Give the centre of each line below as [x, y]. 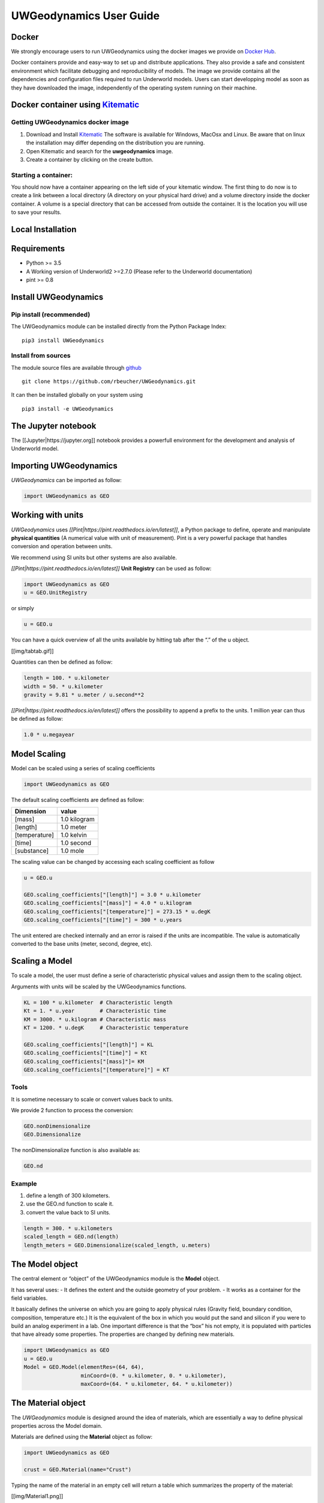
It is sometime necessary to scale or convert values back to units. [92, 1099]
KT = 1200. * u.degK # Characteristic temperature [106, 1027]
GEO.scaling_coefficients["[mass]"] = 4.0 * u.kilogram [108, 903]
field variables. [29, 1298]
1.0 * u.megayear [49, 735]
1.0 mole [73, 851]
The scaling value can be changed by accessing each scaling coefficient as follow [113, 862]
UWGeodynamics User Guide [85, 16]
